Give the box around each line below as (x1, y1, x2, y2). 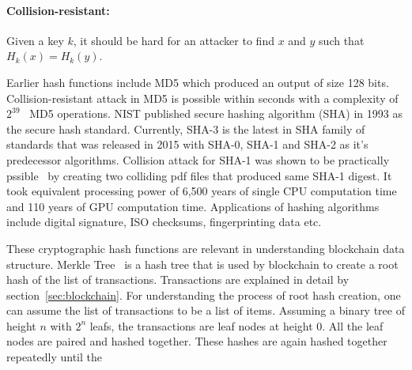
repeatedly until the (6, 349, 103, 365)
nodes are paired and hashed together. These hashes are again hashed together (6, 333, 387, 349)
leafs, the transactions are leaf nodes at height (89, 317, 313, 334)
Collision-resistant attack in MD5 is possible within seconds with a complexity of (6, 89, 399, 106)
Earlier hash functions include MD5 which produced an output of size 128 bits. (6, 74, 389, 90)
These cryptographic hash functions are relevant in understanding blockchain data (6, 240, 405, 256)
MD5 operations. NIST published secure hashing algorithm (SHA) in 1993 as (29, 105, 403, 122)
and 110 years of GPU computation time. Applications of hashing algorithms (6, 198, 380, 214)
